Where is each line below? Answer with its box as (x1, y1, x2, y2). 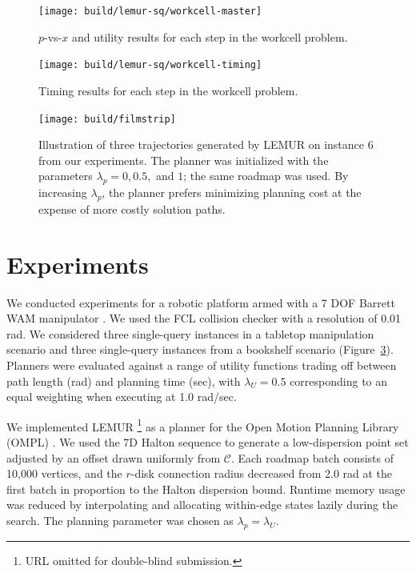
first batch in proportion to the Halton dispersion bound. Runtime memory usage (6, 480, 406, 497)
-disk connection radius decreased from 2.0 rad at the (130, 465, 393, 482)
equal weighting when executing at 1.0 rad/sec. (6, 388, 237, 405)
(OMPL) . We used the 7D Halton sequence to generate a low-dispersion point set (6, 434, 409, 451)
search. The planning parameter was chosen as (6, 512, 234, 529)
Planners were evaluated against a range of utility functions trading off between (6, 357, 397, 374)
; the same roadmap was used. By (183, 167, 349, 184)
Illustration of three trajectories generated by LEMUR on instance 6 (38, 136, 374, 153)
